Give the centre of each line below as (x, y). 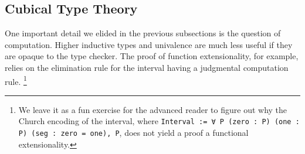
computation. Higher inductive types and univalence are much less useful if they (149, 44)
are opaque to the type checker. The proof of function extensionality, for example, (152, 56)
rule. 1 (16, 80)
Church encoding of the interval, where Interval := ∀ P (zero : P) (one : (159, 121)
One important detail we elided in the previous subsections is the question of (143, 33)
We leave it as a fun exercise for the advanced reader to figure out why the (153, 109)
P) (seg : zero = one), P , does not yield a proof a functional (133, 133)
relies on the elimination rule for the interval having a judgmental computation (147, 67)
